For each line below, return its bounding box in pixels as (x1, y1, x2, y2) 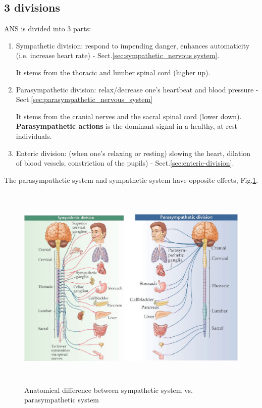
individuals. (16, 130, 52, 141)
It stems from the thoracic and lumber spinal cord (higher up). (16, 67, 211, 77)
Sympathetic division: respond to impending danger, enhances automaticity (16, 40, 250, 50)
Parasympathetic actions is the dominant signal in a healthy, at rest (16, 121, 238, 131)
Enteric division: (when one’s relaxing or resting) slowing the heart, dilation (16, 147, 251, 158)
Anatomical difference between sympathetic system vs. (24, 384, 193, 395)
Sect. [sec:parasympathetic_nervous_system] (16, 94, 153, 105)
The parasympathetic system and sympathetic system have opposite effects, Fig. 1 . (4, 174, 258, 185)
